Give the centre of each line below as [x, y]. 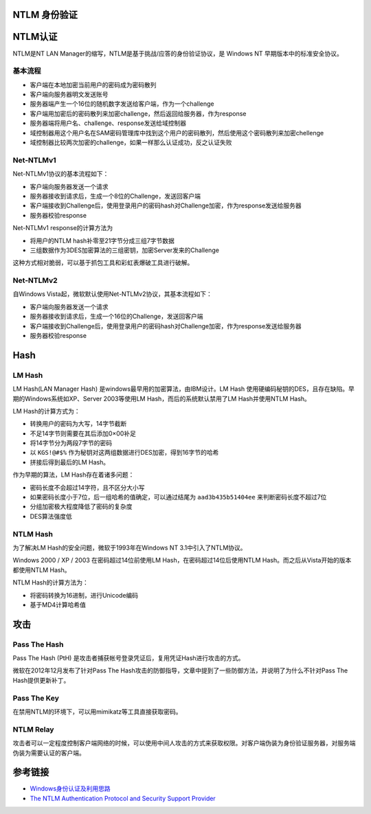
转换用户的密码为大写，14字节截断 [78, 424]
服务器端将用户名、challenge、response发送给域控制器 [108, 123]
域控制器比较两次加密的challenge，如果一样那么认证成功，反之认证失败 [131, 143]
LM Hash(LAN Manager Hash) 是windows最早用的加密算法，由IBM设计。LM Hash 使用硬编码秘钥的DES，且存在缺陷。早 [184, 389]
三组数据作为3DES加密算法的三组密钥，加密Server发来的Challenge [125, 250]
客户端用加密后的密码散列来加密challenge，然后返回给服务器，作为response [138, 113]
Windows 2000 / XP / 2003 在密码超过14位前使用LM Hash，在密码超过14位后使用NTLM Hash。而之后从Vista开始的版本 [182, 561]
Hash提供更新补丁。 [41, 680]
